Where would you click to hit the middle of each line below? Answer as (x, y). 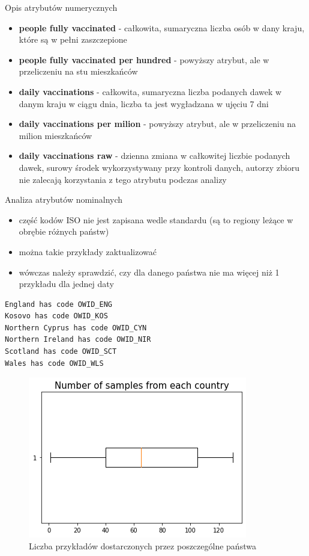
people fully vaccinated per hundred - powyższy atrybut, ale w (144, 59)
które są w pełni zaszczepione (73, 39)
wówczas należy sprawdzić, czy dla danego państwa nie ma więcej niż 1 (149, 272)
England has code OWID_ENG (58, 304)
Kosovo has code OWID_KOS (56, 316)
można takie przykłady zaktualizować (88, 251)
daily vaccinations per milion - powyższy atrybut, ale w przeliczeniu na (157, 124)
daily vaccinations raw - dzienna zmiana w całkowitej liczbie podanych (154, 156)
